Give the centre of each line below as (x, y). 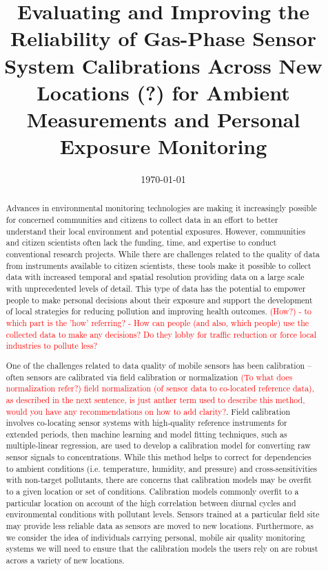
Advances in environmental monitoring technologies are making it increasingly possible (161, 208)
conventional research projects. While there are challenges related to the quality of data (163, 254)
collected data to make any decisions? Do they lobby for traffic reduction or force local (161, 334)
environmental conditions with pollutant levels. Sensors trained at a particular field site (163, 514)
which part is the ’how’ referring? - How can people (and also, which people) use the (157, 323)
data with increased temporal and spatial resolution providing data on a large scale (155, 277)
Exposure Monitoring (163, 146)
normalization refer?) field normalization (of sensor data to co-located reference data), (160, 388)
